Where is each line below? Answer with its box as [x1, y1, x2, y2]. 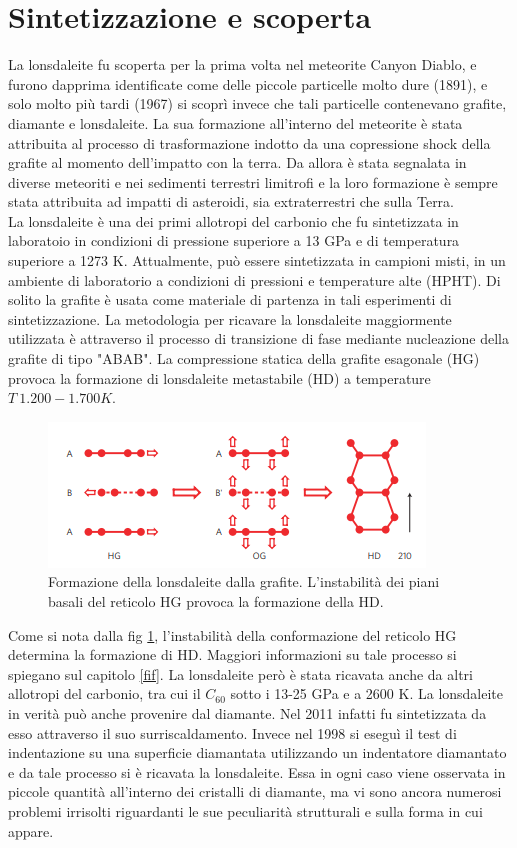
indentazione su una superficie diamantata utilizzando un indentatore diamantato [8, 742, 507, 763]
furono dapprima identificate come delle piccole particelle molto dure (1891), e [8, 73, 488, 94]
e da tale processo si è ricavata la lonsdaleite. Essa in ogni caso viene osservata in [8, 761, 506, 782]
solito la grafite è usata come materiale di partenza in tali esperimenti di [8, 289, 452, 310]
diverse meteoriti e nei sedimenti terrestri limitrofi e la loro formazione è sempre [8, 171, 498, 192]
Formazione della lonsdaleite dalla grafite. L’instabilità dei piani [48, 571, 440, 592]
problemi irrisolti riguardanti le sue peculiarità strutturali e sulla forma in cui [8, 800, 483, 821]
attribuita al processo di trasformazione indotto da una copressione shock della [8, 132, 491, 153]
